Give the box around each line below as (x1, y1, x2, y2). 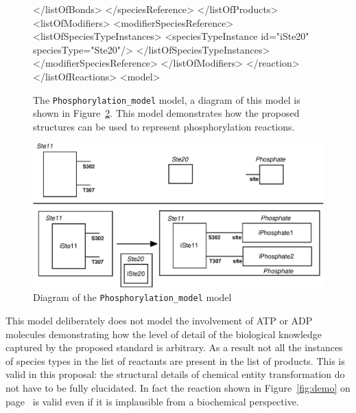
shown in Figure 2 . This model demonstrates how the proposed (33, 106, 300, 120)
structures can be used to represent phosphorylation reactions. (33, 119, 295, 133)
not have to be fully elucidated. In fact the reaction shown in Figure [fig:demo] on (5, 380, 351, 394)
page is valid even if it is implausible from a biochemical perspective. (5, 394, 299, 408)
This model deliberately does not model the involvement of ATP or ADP (5, 313, 313, 327)
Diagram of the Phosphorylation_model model (33, 290, 232, 304)
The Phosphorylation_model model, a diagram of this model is (33, 92, 300, 107)
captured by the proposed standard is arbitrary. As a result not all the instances (5, 340, 343, 355)
